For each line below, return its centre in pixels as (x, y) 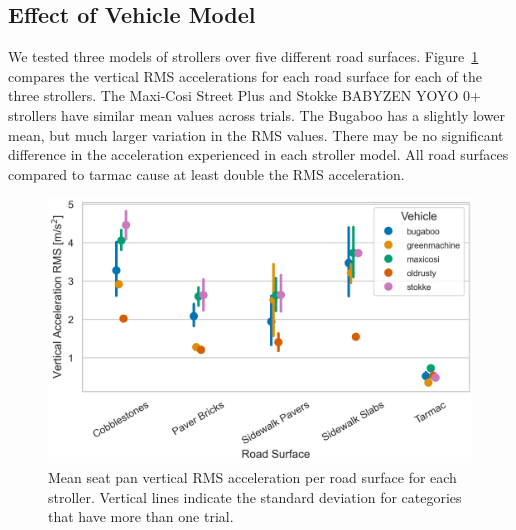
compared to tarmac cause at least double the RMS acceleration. (206, 173)
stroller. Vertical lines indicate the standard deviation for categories (255, 496)
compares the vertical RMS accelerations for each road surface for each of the (245, 75)
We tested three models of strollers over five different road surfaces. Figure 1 (243, 56)
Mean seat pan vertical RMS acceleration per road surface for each (252, 476)
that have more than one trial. (141, 516)
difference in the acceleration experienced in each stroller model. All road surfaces (258, 154)
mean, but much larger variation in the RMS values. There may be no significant (256, 134)
